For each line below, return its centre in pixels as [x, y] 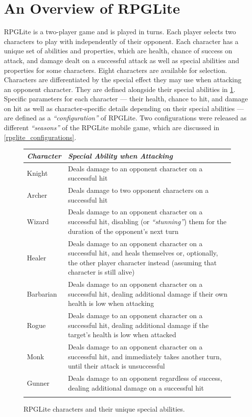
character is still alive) [101, 272]
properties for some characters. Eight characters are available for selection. [115, 70]
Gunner [38, 383]
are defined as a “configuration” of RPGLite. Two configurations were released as [125, 118]
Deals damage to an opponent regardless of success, [145, 378]
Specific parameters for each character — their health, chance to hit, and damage [126, 99]
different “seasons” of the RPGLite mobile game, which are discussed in [112, 127]
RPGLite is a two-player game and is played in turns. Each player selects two [120, 32]
